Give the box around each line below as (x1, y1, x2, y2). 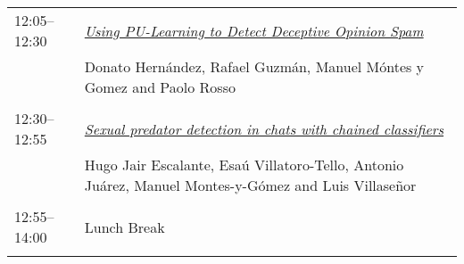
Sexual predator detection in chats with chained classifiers (84, 118, 444, 139)
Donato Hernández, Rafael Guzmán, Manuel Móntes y (84, 56, 425, 77)
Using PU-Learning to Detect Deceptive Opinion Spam (84, 20, 424, 41)
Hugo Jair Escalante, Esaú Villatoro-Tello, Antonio (84, 154, 404, 175)
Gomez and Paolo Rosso (84, 77, 236, 97)
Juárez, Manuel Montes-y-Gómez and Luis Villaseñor (84, 175, 417, 195)
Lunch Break (84, 216, 165, 237)
